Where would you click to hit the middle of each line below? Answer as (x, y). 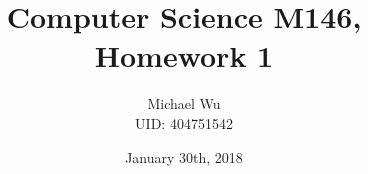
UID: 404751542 (184, 122)
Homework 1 (184, 55)
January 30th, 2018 (184, 156)
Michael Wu (184, 103)
